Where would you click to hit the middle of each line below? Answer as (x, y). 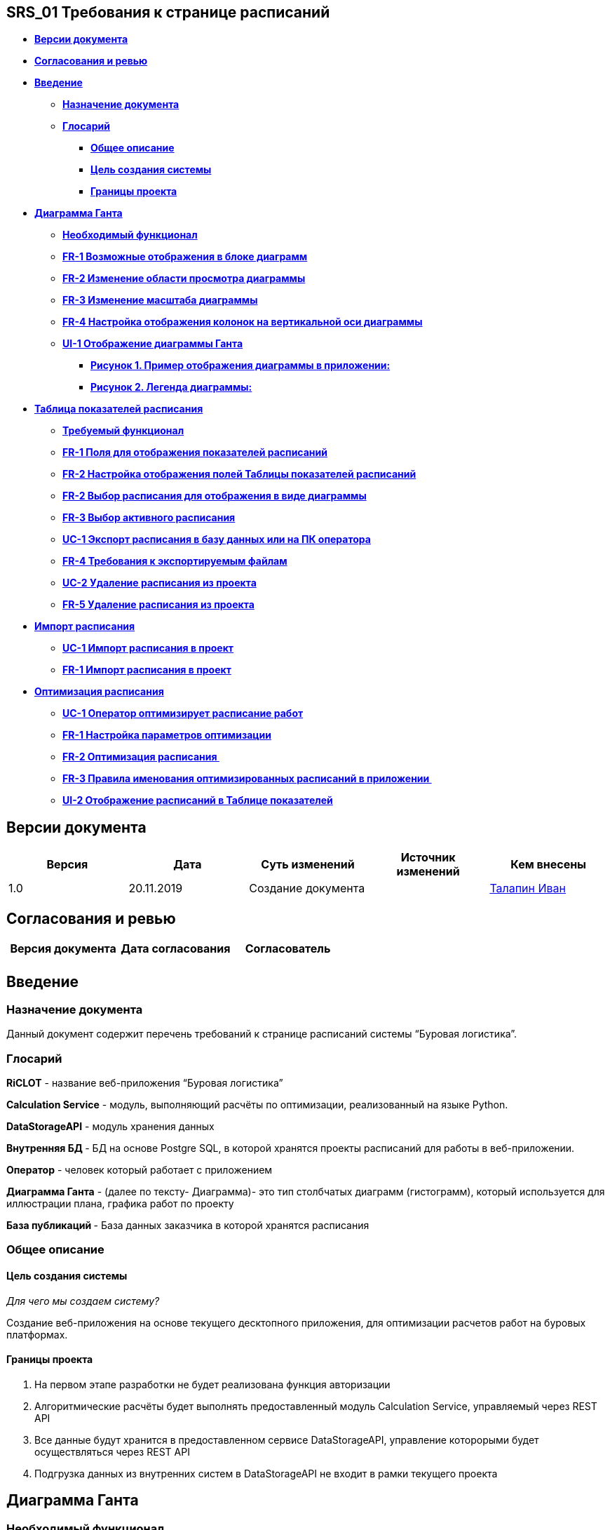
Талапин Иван (528, 888)
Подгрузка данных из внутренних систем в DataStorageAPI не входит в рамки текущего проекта (266, 1473)
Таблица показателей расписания (119, 409)
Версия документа (63, 949)
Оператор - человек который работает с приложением (140, 1170)
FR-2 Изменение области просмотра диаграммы (184, 279)
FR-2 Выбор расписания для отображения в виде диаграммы (215, 496)
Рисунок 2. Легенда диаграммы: (171, 387)
